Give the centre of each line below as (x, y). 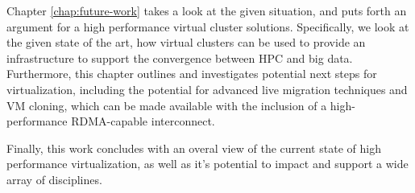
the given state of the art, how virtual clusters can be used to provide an (186, 42)
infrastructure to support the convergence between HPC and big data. (180, 57)
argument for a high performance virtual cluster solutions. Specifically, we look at (208, 26)
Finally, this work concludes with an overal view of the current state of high (194, 148)
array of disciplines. (54, 179)
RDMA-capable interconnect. (143, 121)
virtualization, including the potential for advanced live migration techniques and (207, 89)
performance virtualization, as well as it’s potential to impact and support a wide (207, 164)
